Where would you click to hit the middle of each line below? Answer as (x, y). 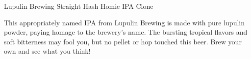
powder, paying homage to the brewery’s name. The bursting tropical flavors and (126, 32)
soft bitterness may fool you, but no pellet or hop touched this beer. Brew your (123, 41)
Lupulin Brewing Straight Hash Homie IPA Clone (79, 6)
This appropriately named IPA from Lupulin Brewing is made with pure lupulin (125, 22)
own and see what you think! (47, 51)
